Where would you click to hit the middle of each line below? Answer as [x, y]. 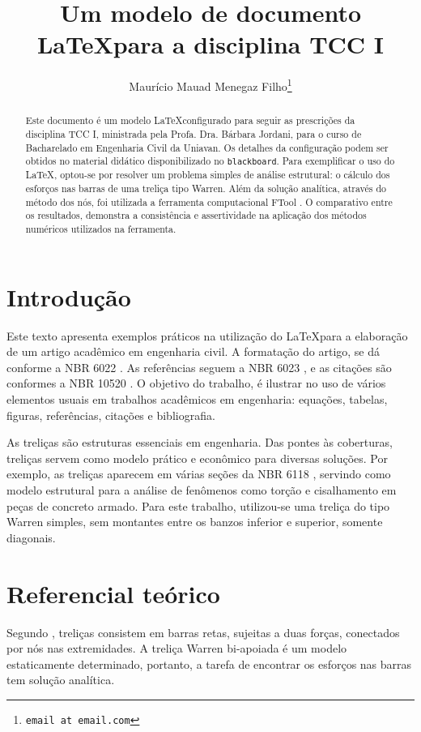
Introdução [69, 296]
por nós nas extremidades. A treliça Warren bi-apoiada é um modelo [177, 648]
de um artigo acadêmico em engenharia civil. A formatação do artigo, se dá [193, 351]
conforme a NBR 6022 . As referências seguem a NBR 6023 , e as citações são [199, 367]
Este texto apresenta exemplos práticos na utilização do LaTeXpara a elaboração [207, 335]
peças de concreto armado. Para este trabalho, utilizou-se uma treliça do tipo [198, 505]
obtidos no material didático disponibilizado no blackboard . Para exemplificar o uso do [210, 161]
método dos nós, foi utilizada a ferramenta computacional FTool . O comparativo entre [209, 201]
